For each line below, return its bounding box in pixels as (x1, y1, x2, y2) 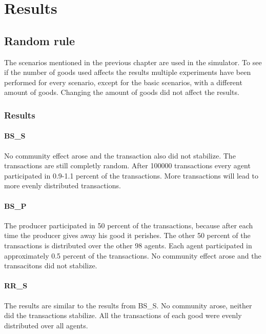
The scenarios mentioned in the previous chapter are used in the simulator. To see (4, 56, 262, 67)
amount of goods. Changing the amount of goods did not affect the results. (4, 87, 239, 97)
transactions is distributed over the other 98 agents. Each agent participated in (4, 240, 252, 250)
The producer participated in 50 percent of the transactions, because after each (4, 220, 253, 230)
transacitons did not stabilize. (4, 260, 97, 271)
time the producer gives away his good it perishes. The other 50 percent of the (4, 230, 251, 241)
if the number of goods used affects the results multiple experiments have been (4, 67, 251, 77)
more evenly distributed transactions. (4, 180, 121, 191)
